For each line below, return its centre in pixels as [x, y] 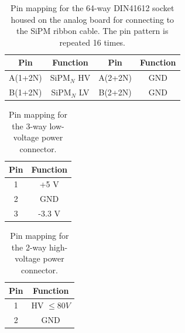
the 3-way [29, 126]
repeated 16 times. [92, 42]
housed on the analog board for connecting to [92, 19]
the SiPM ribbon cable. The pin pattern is [92, 31]
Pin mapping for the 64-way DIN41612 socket [92, 8]
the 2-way [29, 247]
